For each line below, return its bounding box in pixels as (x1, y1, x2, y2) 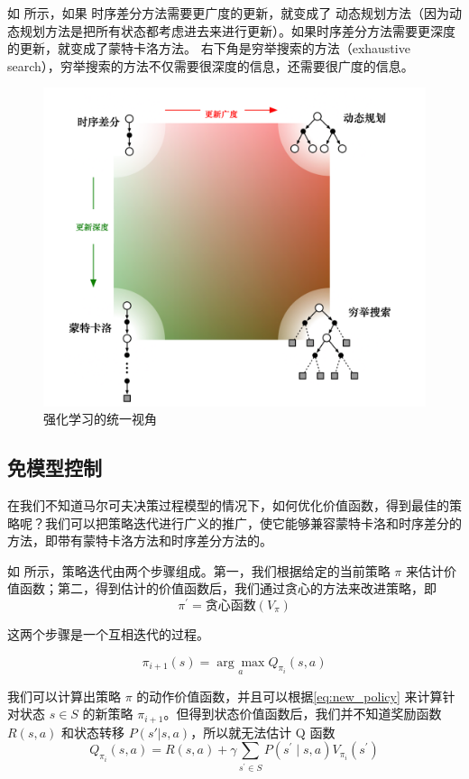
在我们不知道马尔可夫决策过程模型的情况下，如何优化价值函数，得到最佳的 (7, 495, 449, 514)
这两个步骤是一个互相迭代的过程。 (7, 625, 209, 643)
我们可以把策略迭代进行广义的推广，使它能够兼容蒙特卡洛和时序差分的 (44, 513, 462, 532)
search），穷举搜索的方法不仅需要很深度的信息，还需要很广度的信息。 (7, 56, 414, 75)
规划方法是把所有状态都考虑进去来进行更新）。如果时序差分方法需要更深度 (19, 21, 455, 40)
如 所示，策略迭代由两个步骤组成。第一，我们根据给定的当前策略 (7, 561, 391, 580)
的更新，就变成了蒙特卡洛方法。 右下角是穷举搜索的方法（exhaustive (7, 39, 410, 58)
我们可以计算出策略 (7, 686, 121, 705)
